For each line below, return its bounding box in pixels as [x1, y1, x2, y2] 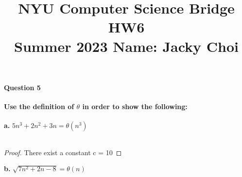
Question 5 [4, 82, 41, 92]
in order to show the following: [82, 101, 188, 111]
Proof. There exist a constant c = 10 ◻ [4, 147, 122, 157]
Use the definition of [4, 101, 74, 111]
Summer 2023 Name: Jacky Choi [14, 36, 239, 56]
